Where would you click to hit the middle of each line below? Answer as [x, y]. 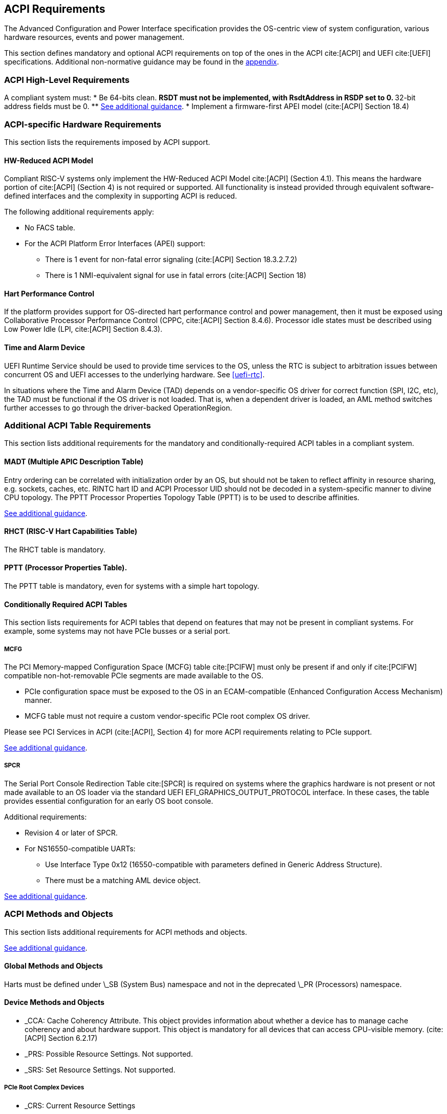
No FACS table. [50, 228]
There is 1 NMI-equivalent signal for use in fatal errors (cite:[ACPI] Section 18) [176, 275]
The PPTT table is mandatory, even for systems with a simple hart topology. [132, 586]
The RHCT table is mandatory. [55, 549]
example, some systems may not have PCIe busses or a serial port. [117, 631]
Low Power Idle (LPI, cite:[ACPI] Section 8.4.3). [83, 329]
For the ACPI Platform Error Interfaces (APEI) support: [115, 244]
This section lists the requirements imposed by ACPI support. [107, 142]
